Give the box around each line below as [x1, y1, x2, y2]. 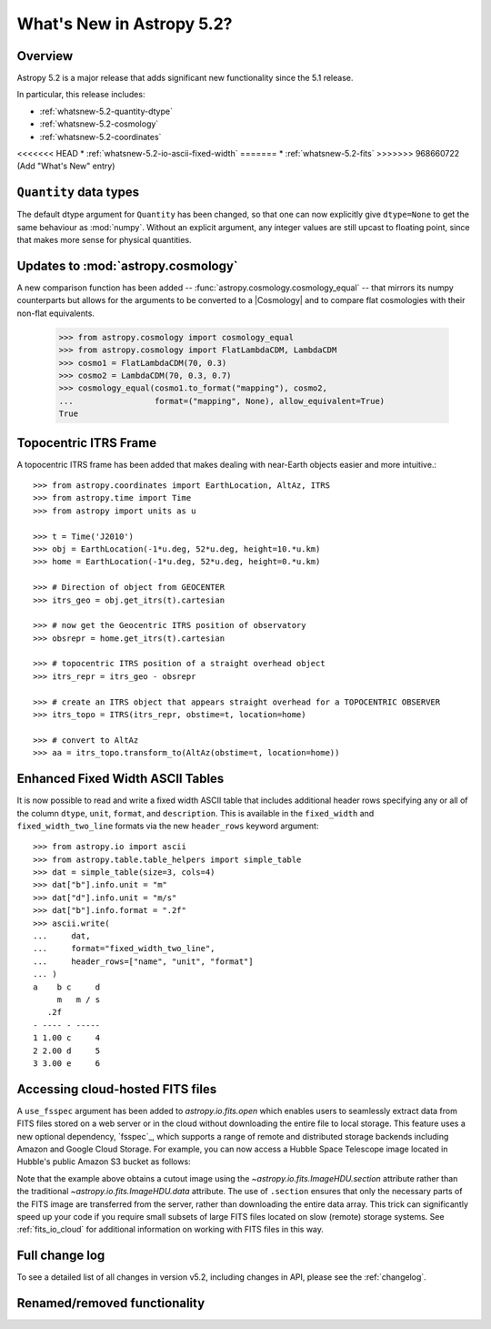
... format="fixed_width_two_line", [33, 943, 215, 954]
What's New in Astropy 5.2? [16, 14, 233, 34]
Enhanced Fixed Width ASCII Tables [16, 771, 225, 786]
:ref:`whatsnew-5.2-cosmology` [39, 118, 159, 129]
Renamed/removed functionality [16, 1295, 205, 1311]
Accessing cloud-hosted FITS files [16, 1081, 217, 1097]
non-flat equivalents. [16, 308, 95, 319]
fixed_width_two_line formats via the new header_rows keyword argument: [16, 820, 319, 831]
